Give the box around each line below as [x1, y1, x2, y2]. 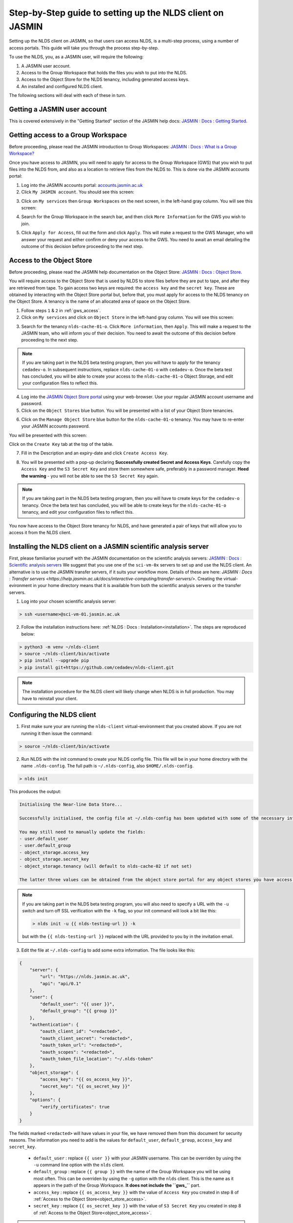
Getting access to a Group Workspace [9, 131, 127, 139]
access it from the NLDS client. [9, 529, 72, 535]
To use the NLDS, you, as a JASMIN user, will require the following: [9, 54, 144, 60]
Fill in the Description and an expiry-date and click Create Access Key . [21, 450, 168, 456]
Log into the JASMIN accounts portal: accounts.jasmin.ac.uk [21, 182, 143, 188]
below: [21, 631, 35, 637]
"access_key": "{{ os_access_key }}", [40, 1077, 133, 1082]
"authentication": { [29, 1022, 79, 1027]
